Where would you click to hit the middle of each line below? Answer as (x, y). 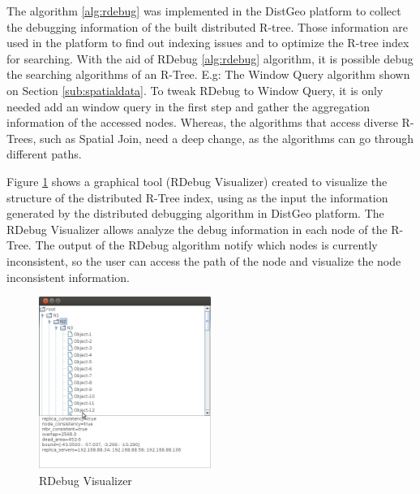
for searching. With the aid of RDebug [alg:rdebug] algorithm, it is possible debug (210, 58)
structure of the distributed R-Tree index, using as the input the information (197, 197)
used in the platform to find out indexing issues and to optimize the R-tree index (208, 43)
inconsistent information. (68, 277)
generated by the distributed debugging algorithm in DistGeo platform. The (195, 213)
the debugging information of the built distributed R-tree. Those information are (207, 26)
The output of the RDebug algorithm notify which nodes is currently (206, 245)
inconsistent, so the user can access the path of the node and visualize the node (204, 260)
